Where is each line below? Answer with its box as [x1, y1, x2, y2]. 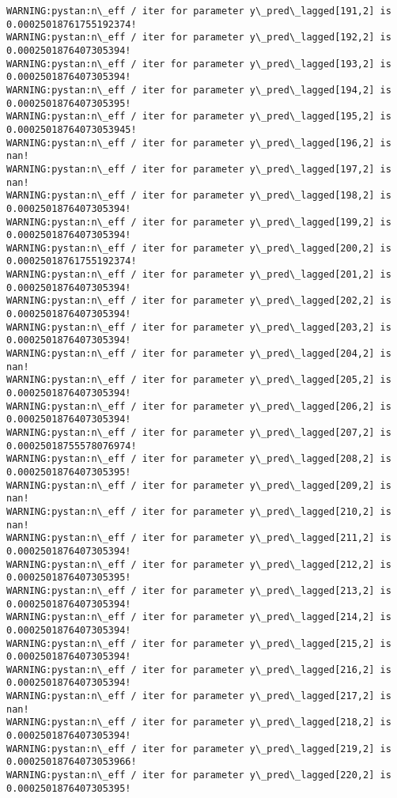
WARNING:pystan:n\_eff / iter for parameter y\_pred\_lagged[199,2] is [6, 216, 391, 228]
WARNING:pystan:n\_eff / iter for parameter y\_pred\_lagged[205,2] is [6, 374, 391, 386]
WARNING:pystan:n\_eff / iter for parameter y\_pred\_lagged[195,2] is [6, 111, 391, 123]
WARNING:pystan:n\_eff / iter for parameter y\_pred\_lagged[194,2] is [6, 84, 391, 96]
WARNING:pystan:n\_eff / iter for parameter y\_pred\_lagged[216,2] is [6, 664, 391, 675]
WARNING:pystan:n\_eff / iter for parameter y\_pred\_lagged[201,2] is [6, 269, 391, 281]
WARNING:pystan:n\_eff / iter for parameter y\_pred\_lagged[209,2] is [6, 479, 391, 491]
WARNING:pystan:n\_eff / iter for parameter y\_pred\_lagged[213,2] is [6, 584, 391, 596]
